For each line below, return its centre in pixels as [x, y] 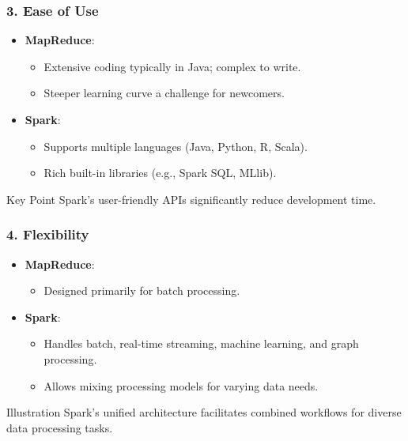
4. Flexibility [48, 234]
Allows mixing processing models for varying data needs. [181, 385]
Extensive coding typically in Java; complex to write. [172, 66]
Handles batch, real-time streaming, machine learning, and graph [201, 343]
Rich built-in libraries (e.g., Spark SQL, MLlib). [160, 173]
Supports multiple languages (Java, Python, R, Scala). [176, 146]
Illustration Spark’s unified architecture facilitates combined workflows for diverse [204, 412]
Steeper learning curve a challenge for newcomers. [164, 93]
